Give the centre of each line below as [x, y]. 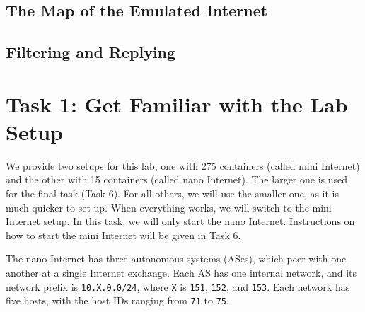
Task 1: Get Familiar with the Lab [177, 104]
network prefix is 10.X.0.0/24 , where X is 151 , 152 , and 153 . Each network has [178, 286]
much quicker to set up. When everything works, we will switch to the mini [169, 207]
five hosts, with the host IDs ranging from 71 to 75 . [117, 300]
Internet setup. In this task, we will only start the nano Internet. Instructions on [180, 221]
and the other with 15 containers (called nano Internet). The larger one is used [177, 179]
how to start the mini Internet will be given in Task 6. [123, 235]
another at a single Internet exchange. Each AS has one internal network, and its [181, 273]
